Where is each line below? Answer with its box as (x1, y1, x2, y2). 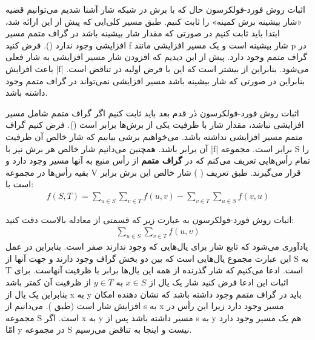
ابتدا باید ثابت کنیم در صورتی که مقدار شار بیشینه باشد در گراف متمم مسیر (5, 27, 280, 39)
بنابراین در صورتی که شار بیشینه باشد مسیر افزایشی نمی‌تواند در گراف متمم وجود (5, 74, 305, 87)
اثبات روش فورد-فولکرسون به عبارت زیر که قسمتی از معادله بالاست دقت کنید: (5, 213, 294, 225)
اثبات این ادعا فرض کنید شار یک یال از (148, 275, 288, 288)
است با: (5, 178, 34, 190)
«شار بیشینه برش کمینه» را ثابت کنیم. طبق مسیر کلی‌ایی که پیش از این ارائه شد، (5, 15, 302, 27)
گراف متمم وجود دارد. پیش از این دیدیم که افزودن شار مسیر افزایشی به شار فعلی (5, 50, 308, 63)
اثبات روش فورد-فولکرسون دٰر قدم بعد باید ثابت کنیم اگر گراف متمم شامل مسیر (5, 106, 299, 119)
